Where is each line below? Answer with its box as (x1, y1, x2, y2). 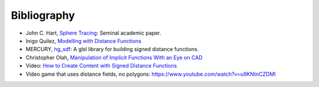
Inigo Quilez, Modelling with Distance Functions (25, 37, 142, 44)
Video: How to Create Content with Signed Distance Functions (25, 62, 177, 69)
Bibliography (11, 9, 75, 22)
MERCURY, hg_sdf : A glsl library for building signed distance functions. (25, 46, 199, 53)
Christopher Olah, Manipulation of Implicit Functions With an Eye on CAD (25, 53, 203, 61)
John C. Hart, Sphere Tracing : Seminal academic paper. (25, 29, 162, 36)
